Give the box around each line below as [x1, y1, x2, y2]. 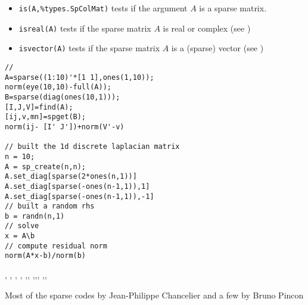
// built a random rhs [5, 202, 95, 211]
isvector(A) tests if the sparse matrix [18, 42, 160, 54]
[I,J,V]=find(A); [5, 102, 73, 111]
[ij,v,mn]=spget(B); [5, 113, 86, 122]
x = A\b [5, 232, 35, 241]
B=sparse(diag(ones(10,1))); [5, 92, 120, 101]
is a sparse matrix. [199, 2, 267, 14]
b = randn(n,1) [5, 211, 65, 220]
